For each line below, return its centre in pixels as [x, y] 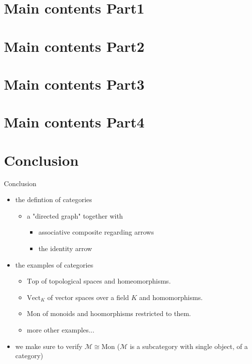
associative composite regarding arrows [96, 232]
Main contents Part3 [74, 84]
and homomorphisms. [171, 297]
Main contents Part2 [74, 46]
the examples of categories [54, 264]
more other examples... [61, 329]
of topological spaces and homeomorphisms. [106, 281]
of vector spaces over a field [88, 297]
